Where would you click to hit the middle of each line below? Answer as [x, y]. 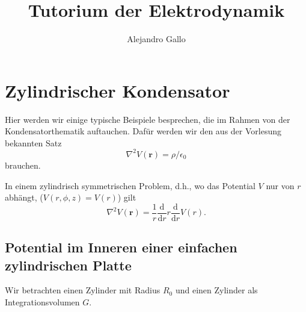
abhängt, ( [24, 197]
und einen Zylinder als [216, 290]
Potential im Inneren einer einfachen [121, 247]
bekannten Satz [33, 142]
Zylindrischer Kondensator [118, 90]
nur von [280, 185]
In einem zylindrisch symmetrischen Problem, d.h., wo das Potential [130, 185]
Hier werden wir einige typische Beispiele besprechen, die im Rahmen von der [148, 119]
